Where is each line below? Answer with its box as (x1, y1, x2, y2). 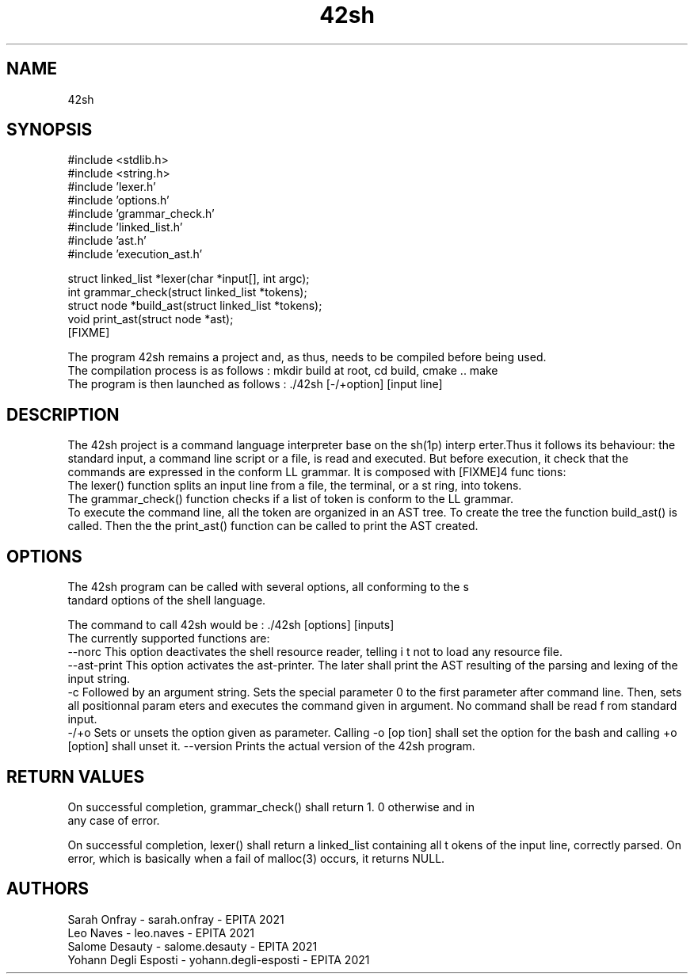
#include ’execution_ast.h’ (67, 247, 203, 261)
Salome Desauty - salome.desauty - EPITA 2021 (67, 939, 318, 953)
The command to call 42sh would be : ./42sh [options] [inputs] (67, 618, 395, 632)
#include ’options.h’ (67, 193, 170, 208)
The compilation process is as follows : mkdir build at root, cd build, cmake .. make (67, 364, 498, 378)
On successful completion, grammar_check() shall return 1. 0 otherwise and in (67, 799, 475, 814)
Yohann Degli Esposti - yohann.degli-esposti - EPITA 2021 (67, 952, 370, 967)
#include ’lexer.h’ (67, 180, 156, 194)
